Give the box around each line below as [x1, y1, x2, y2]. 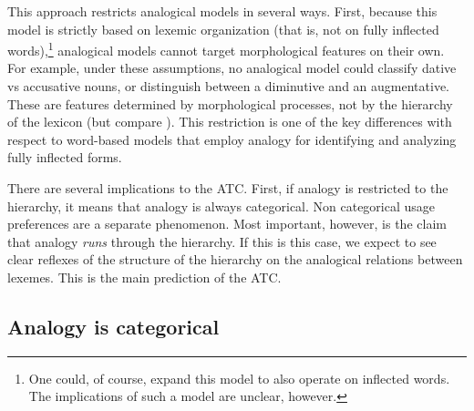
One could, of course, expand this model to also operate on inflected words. [28, 368, 450, 387]
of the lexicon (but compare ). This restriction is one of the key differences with [7, 112, 452, 131]
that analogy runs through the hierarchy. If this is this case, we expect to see [7, 231, 437, 251]
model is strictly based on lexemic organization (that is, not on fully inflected [7, 19, 439, 38]
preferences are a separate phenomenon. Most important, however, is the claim [7, 214, 447, 233]
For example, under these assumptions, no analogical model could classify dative [7, 58, 457, 77]
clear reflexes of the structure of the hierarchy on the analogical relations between [7, 250, 463, 269]
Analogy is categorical [7, 312, 220, 340]
